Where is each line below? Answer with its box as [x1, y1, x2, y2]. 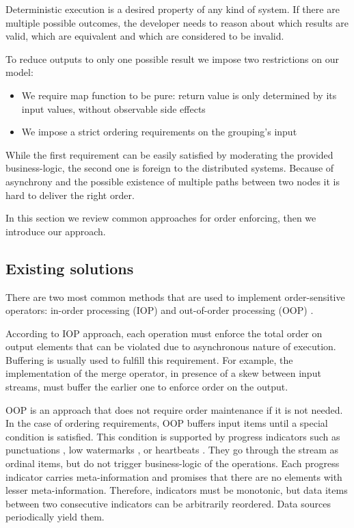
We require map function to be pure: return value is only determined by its [21, 88, 337, 102]
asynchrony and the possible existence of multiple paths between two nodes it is [5, 174, 340, 188]
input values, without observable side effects [21, 101, 206, 116]
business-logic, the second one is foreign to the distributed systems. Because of [5, 161, 334, 175]
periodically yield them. [5, 510, 105, 524]
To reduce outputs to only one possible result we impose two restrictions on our [5, 51, 339, 66]
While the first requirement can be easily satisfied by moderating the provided [5, 147, 333, 161]
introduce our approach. [5, 224, 106, 238]
